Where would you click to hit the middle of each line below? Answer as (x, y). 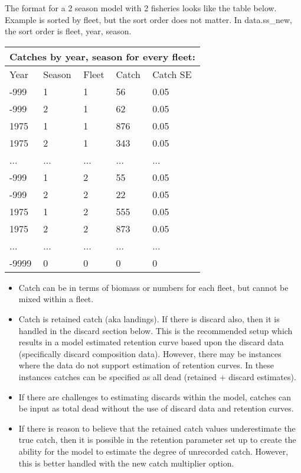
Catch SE (172, 74)
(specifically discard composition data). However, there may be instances (150, 353)
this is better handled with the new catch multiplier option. (126, 463)
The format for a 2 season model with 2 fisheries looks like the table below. (141, 8)
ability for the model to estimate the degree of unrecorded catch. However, (153, 451)
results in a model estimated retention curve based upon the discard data (151, 342)
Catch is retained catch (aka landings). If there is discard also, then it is (149, 318)
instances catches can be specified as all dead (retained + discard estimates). (157, 376)
